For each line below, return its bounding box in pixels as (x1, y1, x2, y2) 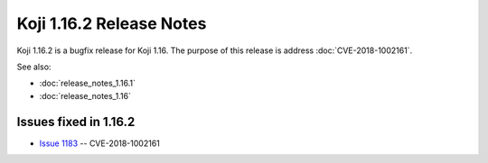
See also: (16, 61, 52, 72)
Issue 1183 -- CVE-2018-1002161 (39, 138, 160, 149)
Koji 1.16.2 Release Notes (16, 14, 207, 33)
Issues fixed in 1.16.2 (16, 113, 136, 130)
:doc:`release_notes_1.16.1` (39, 77, 136, 89)
